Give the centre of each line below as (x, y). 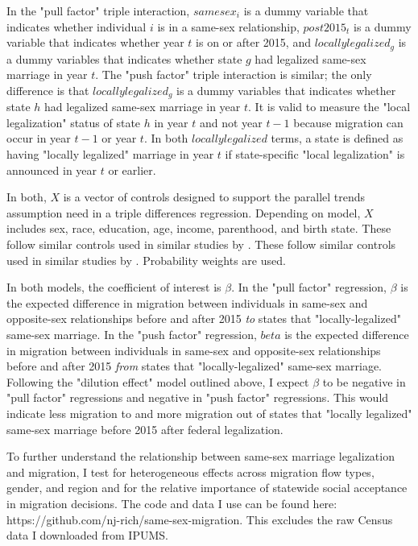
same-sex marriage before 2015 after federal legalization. (145, 429)
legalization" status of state (74, 122)
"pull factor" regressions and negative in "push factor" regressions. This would (198, 397)
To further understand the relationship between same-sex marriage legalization (201, 456)
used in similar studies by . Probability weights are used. (146, 260)
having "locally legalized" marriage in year (110, 154)
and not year (231, 122)
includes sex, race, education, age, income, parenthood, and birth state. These (199, 228)
